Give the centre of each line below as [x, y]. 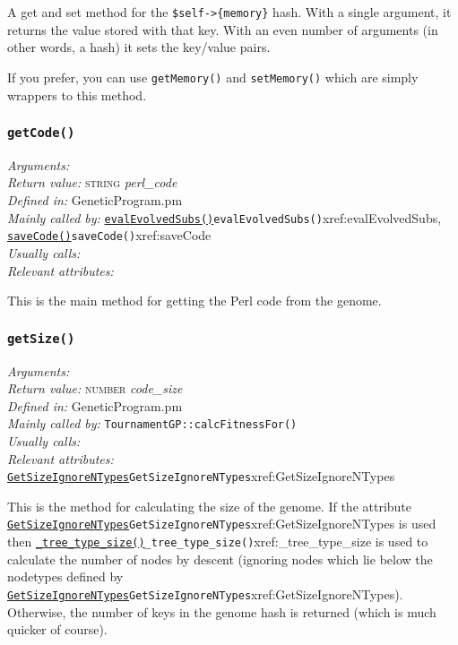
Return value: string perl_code [92, 182]
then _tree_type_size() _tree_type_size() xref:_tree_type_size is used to [218, 542]
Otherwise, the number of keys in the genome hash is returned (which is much [222, 611]
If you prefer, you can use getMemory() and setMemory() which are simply [213, 77]
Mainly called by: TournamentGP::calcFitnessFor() [152, 423]
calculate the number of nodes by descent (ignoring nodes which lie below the [220, 559]
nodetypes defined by [65, 576]
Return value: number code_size [95, 388]
